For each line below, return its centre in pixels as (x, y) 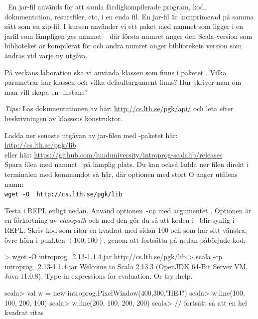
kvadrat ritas (24, 312)
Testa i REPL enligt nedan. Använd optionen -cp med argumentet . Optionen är (128, 210)
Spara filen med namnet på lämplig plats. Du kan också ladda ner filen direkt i (127, 164)
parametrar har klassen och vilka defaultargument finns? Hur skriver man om (123, 82)
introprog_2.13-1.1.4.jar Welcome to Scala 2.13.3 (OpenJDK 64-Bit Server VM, (126, 266)
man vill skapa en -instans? (46, 91)
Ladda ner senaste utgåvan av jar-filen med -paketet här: (91, 135)
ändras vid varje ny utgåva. (46, 55)
